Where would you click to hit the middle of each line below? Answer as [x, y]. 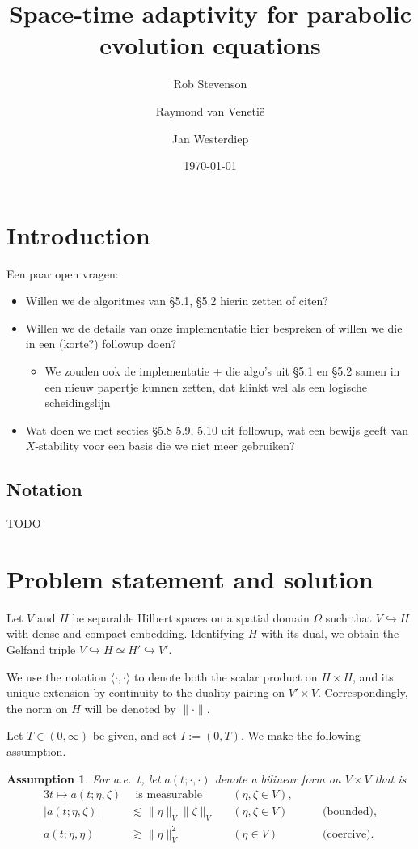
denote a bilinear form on [278, 778]
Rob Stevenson [210, 84]
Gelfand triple [41, 649]
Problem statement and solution [190, 578]
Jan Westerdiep [210, 138]
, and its [373, 676]
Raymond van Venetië [210, 110]
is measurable [169, 795]
